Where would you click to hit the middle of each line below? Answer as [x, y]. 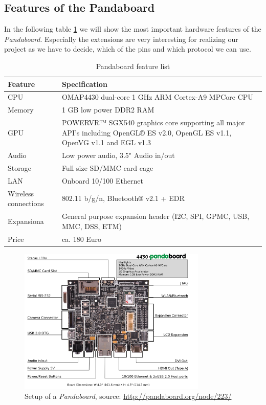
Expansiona [26, 221]
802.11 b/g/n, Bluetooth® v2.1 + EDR [123, 198]
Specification [84, 84]
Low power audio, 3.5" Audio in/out [118, 155]
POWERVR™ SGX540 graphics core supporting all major [153, 122]
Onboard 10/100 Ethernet [102, 180]
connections [26, 203]
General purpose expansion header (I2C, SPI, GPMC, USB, [156, 216]
